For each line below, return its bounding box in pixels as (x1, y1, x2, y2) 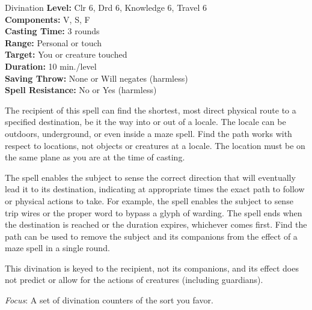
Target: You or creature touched (5, 48, 127, 61)
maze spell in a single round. (5, 242, 110, 254)
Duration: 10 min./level (5, 59, 97, 72)
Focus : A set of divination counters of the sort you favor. (5, 294, 213, 306)
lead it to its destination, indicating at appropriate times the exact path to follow (5, 183, 305, 195)
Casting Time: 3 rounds (5, 25, 100, 37)
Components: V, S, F (5, 13, 90, 25)
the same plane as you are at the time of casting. (5, 151, 185, 163)
